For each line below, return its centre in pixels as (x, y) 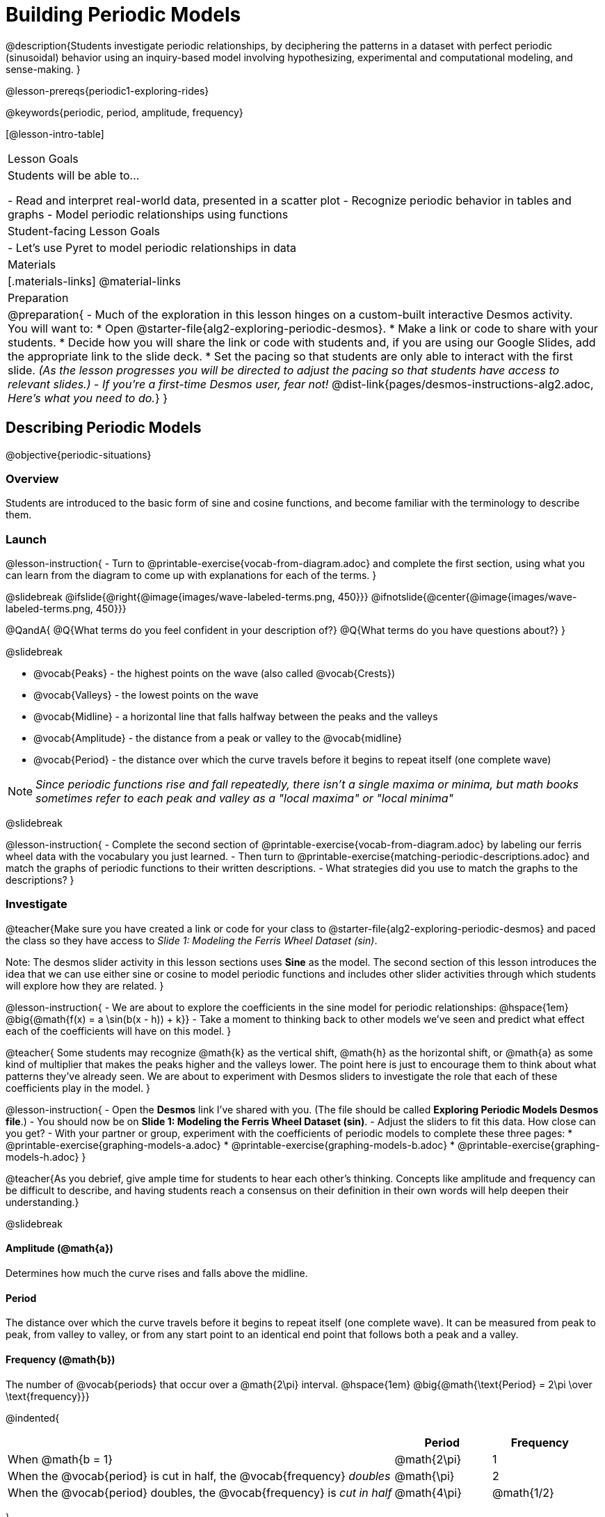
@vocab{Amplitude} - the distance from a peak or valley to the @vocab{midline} (218, 738)
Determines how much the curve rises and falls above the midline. (157, 1273)
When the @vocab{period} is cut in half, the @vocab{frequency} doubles (199, 1476)
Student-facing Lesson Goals (84, 231)
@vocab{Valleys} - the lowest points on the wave (146, 695)
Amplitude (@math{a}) (59, 1248)
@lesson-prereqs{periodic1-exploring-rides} (107, 90)
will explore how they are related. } (85, 985)
